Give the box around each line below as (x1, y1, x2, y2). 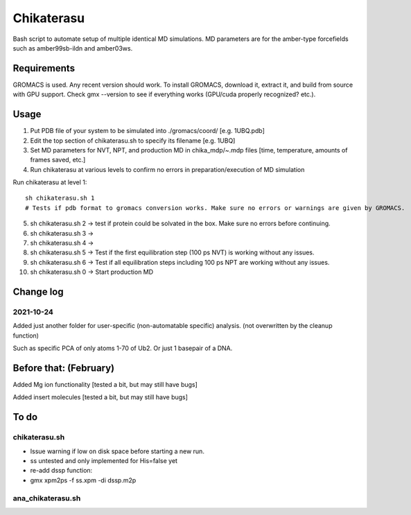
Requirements (12, 62, 76, 74)
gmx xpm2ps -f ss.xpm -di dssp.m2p (30, 475, 137, 485)
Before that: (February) (12, 362, 115, 374)
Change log (12, 286, 64, 298)
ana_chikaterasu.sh (12, 493, 81, 503)
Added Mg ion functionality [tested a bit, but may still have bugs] (12, 381, 198, 389)
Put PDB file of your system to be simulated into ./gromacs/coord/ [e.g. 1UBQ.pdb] (30, 127, 265, 135)
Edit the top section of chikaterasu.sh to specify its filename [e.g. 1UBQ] (30, 136, 236, 145)
